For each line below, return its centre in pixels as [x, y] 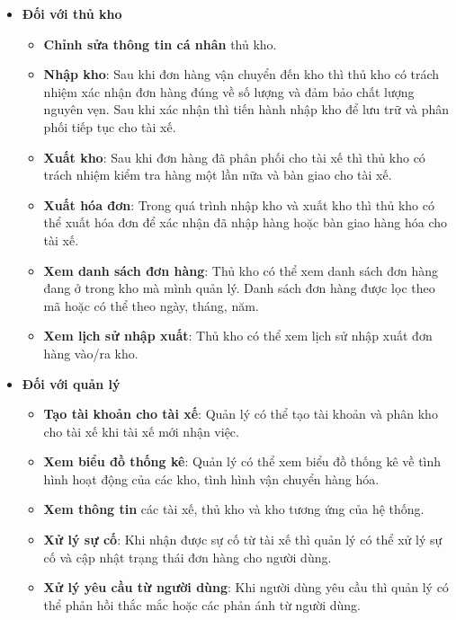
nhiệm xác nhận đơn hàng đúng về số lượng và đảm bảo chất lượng [229, 91]
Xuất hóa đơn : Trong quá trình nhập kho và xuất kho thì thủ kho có [239, 204]
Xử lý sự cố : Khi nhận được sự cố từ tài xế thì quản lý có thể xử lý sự [243, 540]
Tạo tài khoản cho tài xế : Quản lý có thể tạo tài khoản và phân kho [241, 414]
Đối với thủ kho [72, 13]
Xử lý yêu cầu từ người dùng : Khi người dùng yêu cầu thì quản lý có [246, 587]
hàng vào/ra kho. [91, 353]
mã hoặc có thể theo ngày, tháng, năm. [151, 305]
